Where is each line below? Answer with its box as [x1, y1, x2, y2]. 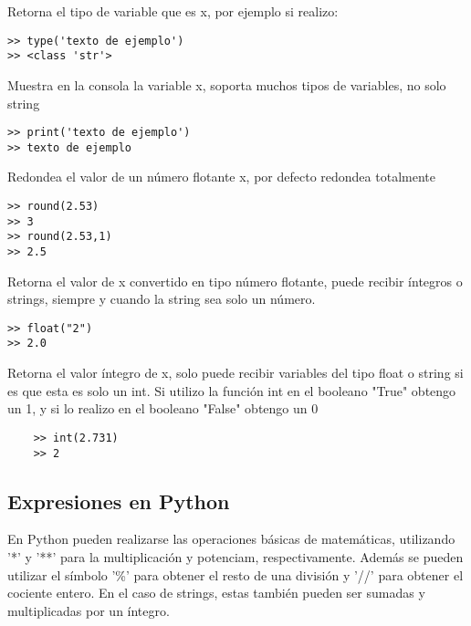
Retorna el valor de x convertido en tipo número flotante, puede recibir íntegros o [7, 271, 463, 290]
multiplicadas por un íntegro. [7, 600, 170, 620]
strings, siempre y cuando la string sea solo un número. [7, 289, 316, 308]
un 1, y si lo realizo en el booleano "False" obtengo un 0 [7, 399, 319, 418]
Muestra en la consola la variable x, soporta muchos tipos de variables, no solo [7, 75, 446, 94]
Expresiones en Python [7, 486, 230, 515]
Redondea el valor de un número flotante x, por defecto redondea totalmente [7, 167, 435, 186]
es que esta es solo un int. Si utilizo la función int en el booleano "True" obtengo [7, 381, 456, 400]
